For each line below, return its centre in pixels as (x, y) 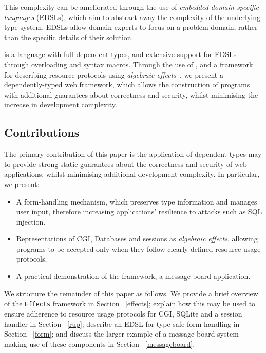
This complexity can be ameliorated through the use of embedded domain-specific (131, 7)
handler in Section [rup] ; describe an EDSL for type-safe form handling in (122, 323)
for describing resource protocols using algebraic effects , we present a (114, 74)
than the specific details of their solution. (69, 37)
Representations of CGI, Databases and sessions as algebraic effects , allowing (137, 239)
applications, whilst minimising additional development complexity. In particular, (132, 174)
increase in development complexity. (61, 105)
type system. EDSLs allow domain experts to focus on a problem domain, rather (131, 27)
